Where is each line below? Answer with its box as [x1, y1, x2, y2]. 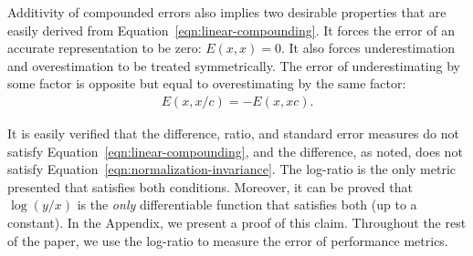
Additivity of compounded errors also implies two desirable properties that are [7, 3, 447, 21]
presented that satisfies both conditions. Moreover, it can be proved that [7, 177, 413, 196]
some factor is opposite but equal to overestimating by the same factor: [7, 74, 406, 93]
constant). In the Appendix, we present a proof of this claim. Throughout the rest [7, 212, 467, 231]
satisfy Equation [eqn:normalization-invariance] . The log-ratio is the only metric [7, 159, 457, 179]
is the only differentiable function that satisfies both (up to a [77, 195, 417, 214]
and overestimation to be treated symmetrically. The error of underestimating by [7, 56, 460, 75]
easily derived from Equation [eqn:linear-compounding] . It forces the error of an [7, 20, 455, 39]
